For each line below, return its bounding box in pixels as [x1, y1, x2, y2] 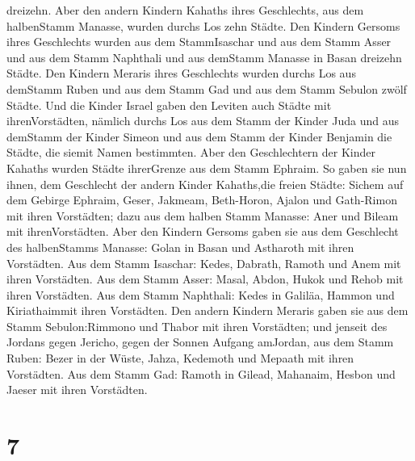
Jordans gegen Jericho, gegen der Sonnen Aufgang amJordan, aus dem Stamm [6, 333, 394, 350]
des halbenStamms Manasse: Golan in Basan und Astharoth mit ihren [6, 238, 354, 255]
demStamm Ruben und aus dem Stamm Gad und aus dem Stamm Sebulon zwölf [6, 80, 407, 97]
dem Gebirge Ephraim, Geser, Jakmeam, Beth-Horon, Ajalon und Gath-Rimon [6, 191, 397, 208]
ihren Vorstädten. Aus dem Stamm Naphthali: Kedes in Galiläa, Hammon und [6, 286, 395, 303]
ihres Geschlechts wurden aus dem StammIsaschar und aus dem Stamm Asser [6, 33, 392, 50]
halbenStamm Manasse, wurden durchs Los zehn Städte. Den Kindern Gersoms [6, 17, 400, 34]
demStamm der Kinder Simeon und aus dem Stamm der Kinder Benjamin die [6, 128, 392, 145]
